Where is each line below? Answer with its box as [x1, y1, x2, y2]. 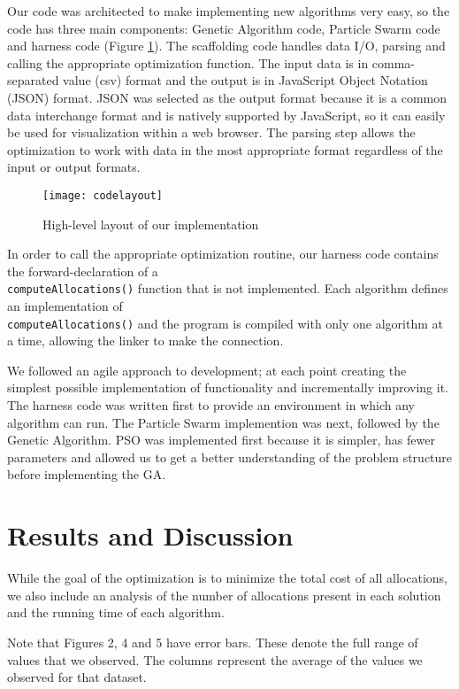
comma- [371, 53, 416, 72]
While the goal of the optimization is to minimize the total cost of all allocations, [7, 569, 448, 587]
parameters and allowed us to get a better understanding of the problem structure [7, 447, 453, 466]
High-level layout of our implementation [42, 214, 259, 233]
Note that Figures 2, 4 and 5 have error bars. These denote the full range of [7, 632, 418, 651]
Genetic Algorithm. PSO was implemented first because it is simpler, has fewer [7, 430, 435, 449]
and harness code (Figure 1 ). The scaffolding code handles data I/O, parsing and [7, 36, 446, 55]
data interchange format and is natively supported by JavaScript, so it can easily [7, 105, 446, 124]
